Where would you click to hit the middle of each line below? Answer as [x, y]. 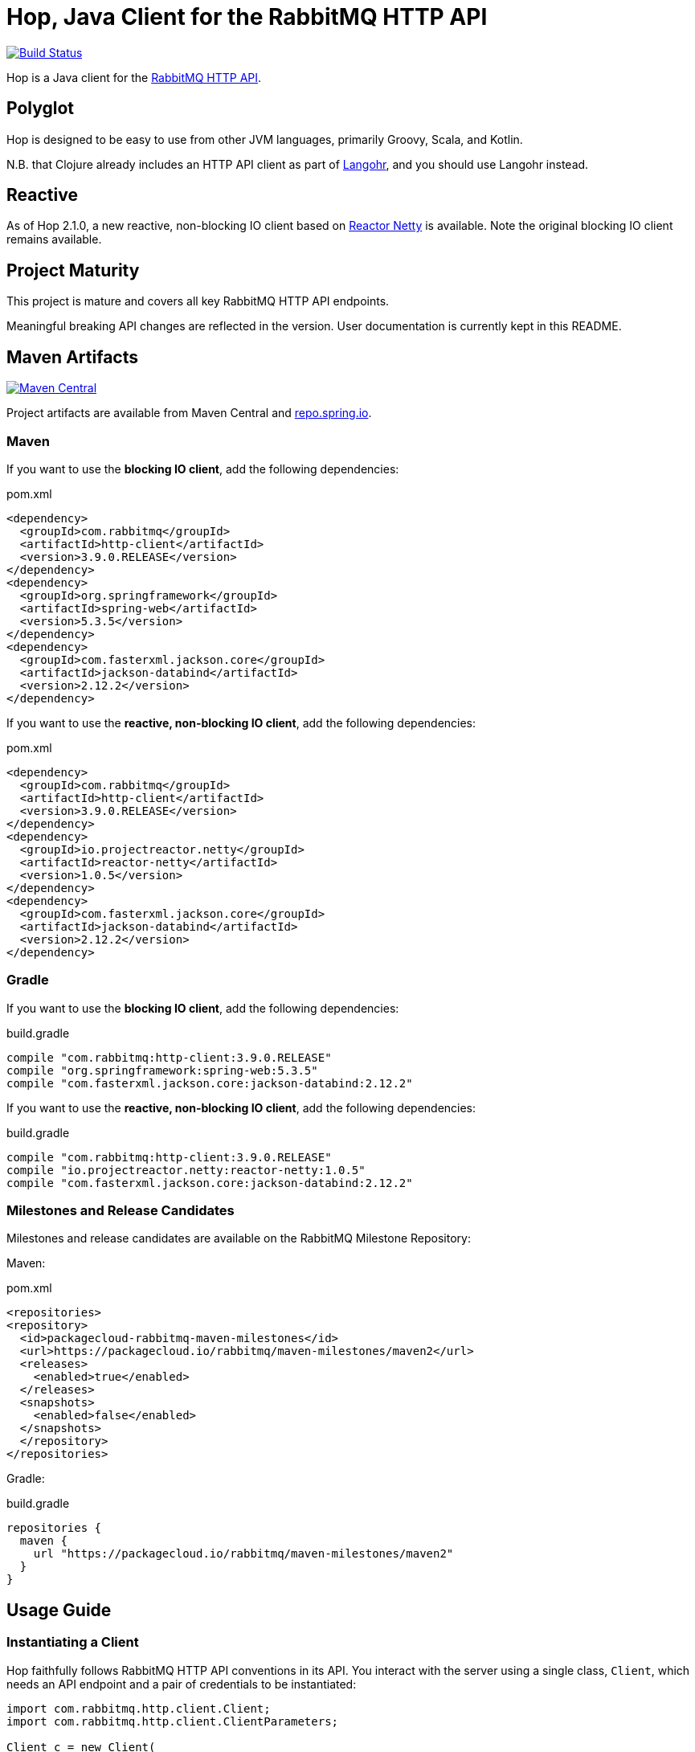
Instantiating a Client [73, 1642]
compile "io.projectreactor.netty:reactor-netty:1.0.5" [186, 1170]
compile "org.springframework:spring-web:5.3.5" [162, 1070]
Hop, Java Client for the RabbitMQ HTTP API [247, 17]
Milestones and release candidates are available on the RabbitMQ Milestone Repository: [239, 1238]
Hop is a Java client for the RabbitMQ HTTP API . [134, 77]
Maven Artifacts [72, 357]
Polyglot [41, 108]
